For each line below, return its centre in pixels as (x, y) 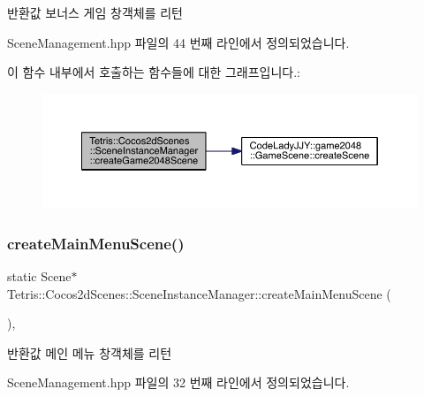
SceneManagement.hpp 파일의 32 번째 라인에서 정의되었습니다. (178, 382)
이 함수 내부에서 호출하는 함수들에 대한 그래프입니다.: (154, 72)
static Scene (39, 275)
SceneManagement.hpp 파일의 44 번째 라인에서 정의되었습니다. (178, 42)
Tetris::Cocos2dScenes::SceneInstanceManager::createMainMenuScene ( (199, 293)
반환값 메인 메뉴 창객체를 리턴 (90, 352)
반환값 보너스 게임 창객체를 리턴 (95, 12)
